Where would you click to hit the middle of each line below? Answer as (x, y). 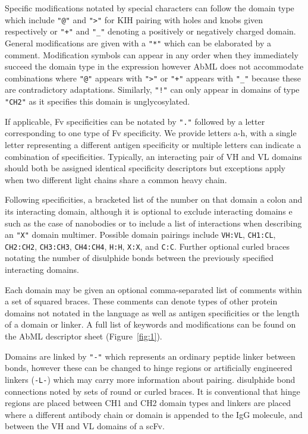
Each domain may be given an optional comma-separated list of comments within (153, 289)
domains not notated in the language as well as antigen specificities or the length (152, 312)
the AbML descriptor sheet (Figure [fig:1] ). (84, 336)
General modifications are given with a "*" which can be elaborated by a (138, 43)
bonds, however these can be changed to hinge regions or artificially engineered (149, 368)
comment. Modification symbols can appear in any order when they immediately (152, 54)
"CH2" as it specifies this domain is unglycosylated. (98, 101)
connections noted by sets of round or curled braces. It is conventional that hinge (153, 391)
